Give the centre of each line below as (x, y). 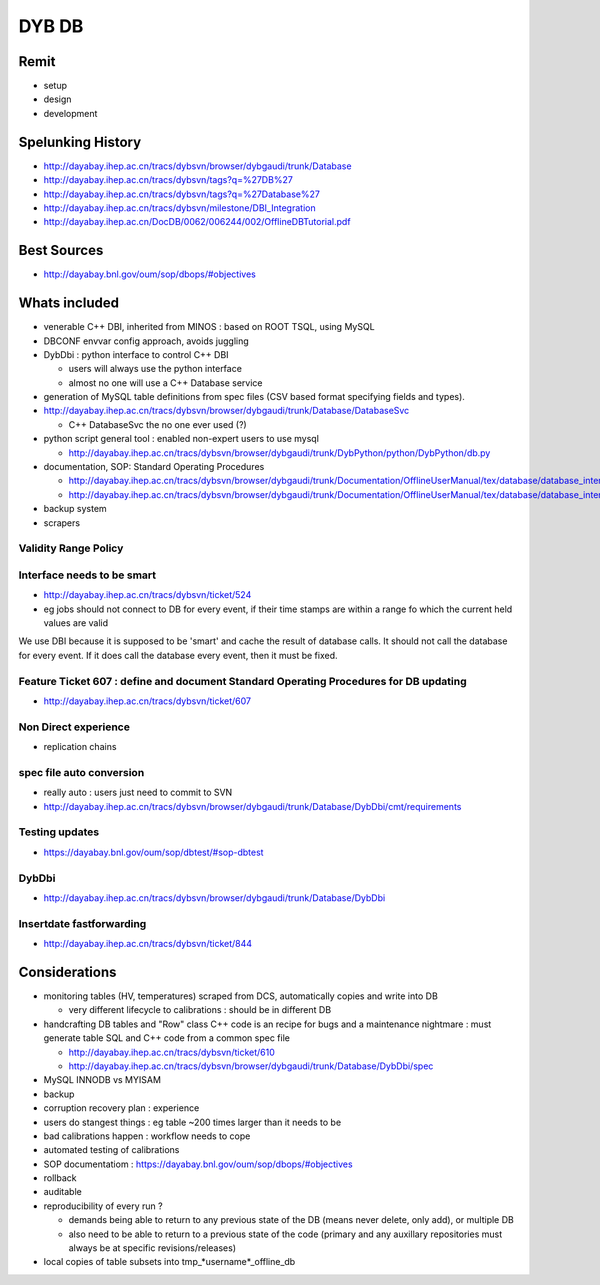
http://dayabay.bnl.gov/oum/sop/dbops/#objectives (150, 274)
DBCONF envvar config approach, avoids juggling (146, 341)
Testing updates (59, 832)
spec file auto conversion (81, 772)
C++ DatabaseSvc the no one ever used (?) (157, 424)
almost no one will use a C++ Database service (166, 382)
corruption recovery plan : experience (121, 1108)
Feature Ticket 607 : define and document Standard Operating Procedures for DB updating (242, 681)
